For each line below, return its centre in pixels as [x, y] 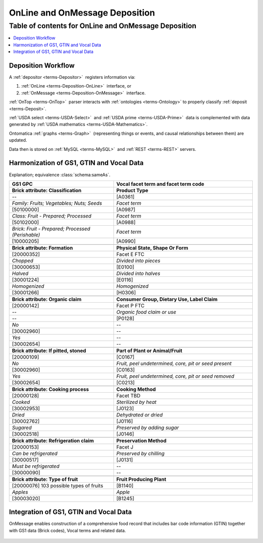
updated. [18, 140]
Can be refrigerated [35, 453]
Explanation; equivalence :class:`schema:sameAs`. [60, 175]
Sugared [22, 427]
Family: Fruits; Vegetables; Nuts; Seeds [57, 203]
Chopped [23, 260]
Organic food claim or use [146, 312]
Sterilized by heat [136, 402]
